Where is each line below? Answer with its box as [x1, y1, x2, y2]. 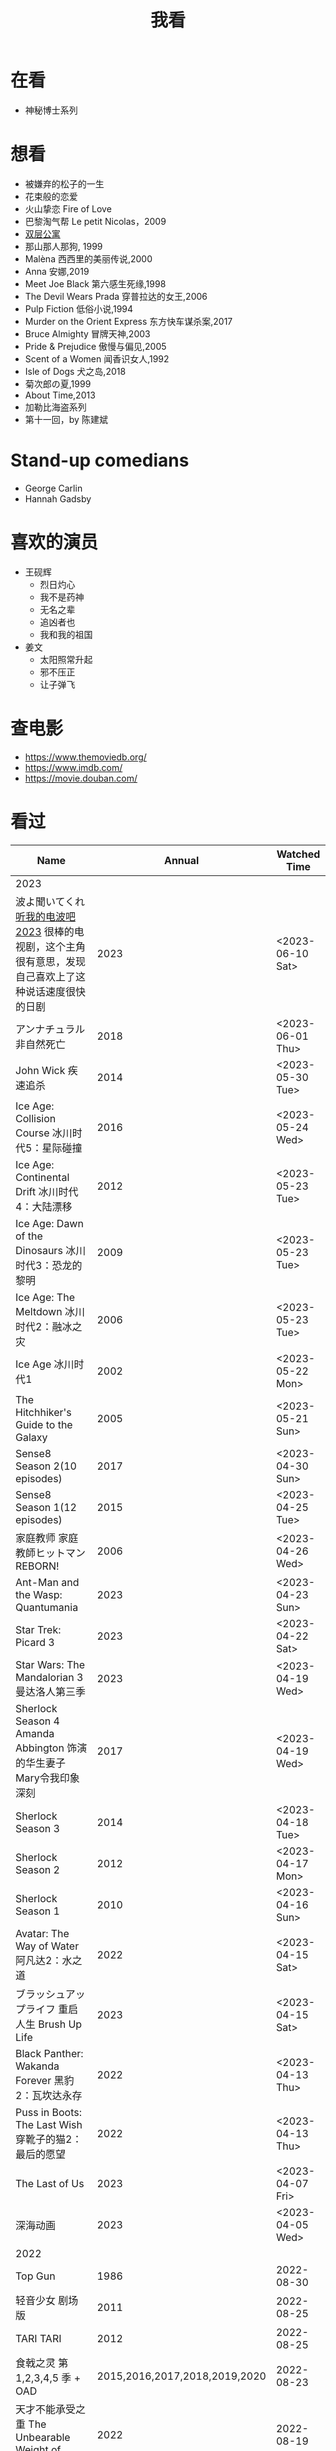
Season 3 [15, 1821, 60, 1835]
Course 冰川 [15, 1126, 73, 1140]
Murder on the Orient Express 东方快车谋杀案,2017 [24, 315, 233, 327]
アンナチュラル [15, 1022, 86, 1036]
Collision [15, 1111, 57, 1125]
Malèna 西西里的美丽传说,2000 [24, 252, 153, 265]
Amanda [15, 1726, 55, 1740]
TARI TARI [15, 2331, 62, 2345]
